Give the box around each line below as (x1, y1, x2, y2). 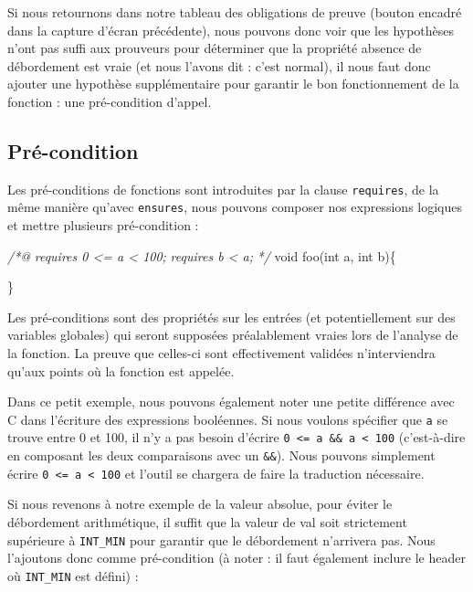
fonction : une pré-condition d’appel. (7, 91, 212, 111)
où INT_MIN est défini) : (7, 566, 139, 585)
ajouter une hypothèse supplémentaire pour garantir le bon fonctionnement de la (7, 74, 459, 93)
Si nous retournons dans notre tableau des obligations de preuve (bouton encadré (7, 3, 462, 21)
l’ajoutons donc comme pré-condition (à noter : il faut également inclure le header (7, 548, 466, 567)
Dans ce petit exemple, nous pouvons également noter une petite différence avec (7, 392, 455, 411)
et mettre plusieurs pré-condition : (7, 216, 199, 235)
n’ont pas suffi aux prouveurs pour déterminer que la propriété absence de (7, 38, 422, 58)
